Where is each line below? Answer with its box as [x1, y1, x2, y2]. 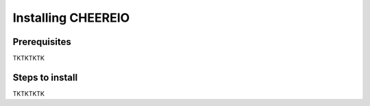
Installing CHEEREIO [12, 10, 130, 25]
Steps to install [12, 71, 78, 83]
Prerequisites [12, 36, 71, 48]
